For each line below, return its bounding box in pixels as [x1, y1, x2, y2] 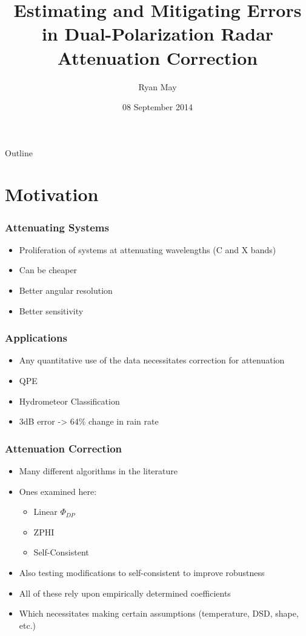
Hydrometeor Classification [19, 394, 120, 407]
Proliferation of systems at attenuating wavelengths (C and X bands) [19, 243, 276, 256]
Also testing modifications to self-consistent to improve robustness [19, 566, 265, 579]
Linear [33, 505, 58, 518]
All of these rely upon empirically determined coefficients [19, 586, 231, 599]
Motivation [5, 182, 99, 207]
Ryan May [138, 80, 177, 93]
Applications [5, 330, 67, 345]
